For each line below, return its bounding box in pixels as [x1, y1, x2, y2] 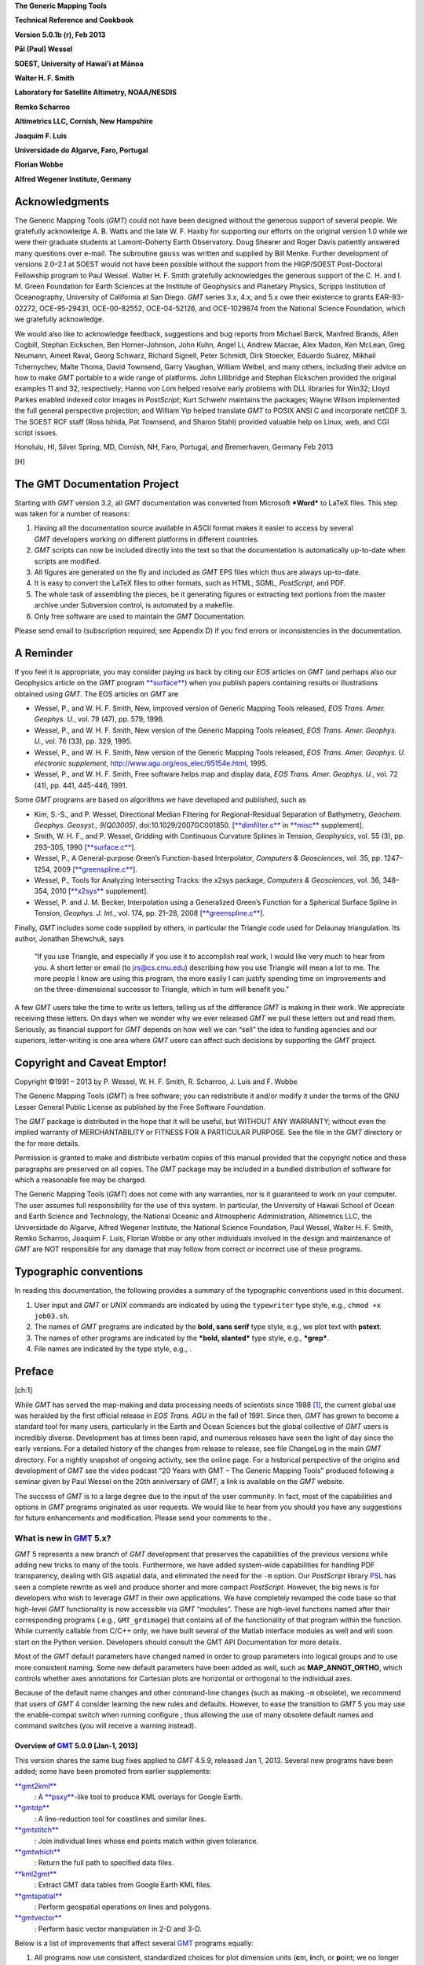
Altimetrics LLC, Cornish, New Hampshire [14, 116, 153, 126]
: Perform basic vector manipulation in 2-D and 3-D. [34, 1924, 202, 1934]
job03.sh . [34, 1311, 70, 1320]
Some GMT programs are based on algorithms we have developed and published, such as [14, 795, 306, 805]
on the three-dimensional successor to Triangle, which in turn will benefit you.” [34, 985, 290, 994]
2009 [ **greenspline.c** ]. [53, 865, 137, 874]
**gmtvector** [14, 1913, 62, 1923]
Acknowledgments [14, 195, 110, 208]
